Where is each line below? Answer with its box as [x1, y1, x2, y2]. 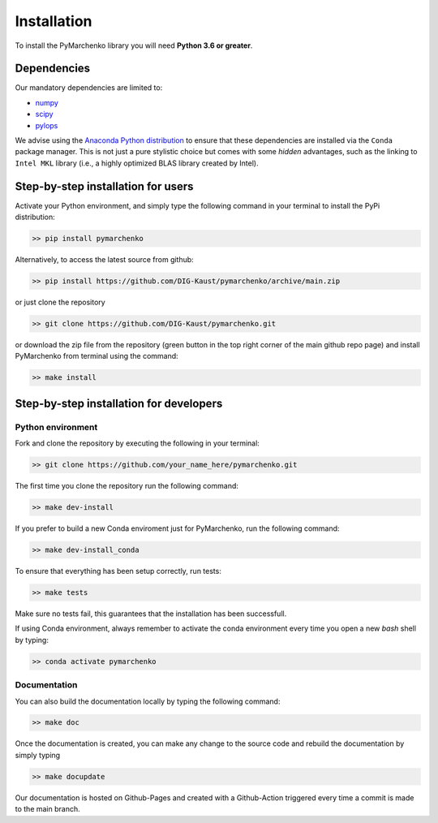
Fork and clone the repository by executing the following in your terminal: [15, 438, 260, 448]
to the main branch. [15, 804, 80, 814]
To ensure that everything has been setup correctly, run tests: [15, 567, 222, 576]
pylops [35, 120, 58, 130]
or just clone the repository [15, 297, 105, 308]
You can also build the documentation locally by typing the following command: [15, 696, 281, 706]
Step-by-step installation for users [15, 179, 194, 193]
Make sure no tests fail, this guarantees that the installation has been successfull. [15, 609, 287, 618]
